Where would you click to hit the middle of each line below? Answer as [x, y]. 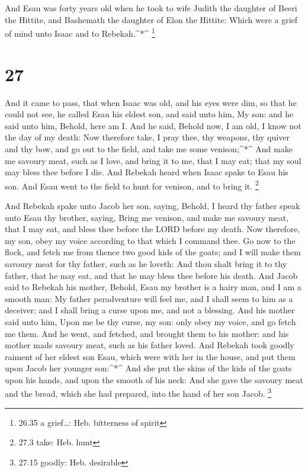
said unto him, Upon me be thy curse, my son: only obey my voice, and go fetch [150, 321]
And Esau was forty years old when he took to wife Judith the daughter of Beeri [151, 8]
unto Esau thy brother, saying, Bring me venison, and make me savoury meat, [147, 217]
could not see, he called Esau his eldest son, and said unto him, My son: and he [149, 114]
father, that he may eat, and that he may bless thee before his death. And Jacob [151, 275]
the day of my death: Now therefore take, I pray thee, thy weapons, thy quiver [147, 137]
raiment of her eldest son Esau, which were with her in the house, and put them [150, 356]
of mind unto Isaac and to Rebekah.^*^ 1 [80, 32]
